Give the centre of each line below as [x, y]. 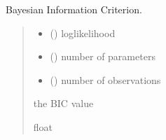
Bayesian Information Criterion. [74, 9]
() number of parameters [103, 56]
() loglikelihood [83, 33]
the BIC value [63, 103]
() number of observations [105, 79]
